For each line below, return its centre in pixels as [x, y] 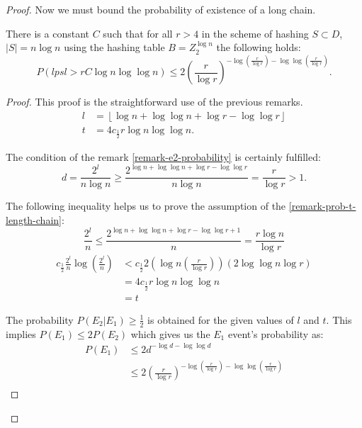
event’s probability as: [276, 333]
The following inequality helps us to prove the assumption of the [146, 206]
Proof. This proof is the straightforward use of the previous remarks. [154, 102]
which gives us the [170, 333]
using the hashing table [114, 47]
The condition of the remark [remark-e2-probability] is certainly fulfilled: [163, 157]
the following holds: [259, 47]
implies [21, 333]
